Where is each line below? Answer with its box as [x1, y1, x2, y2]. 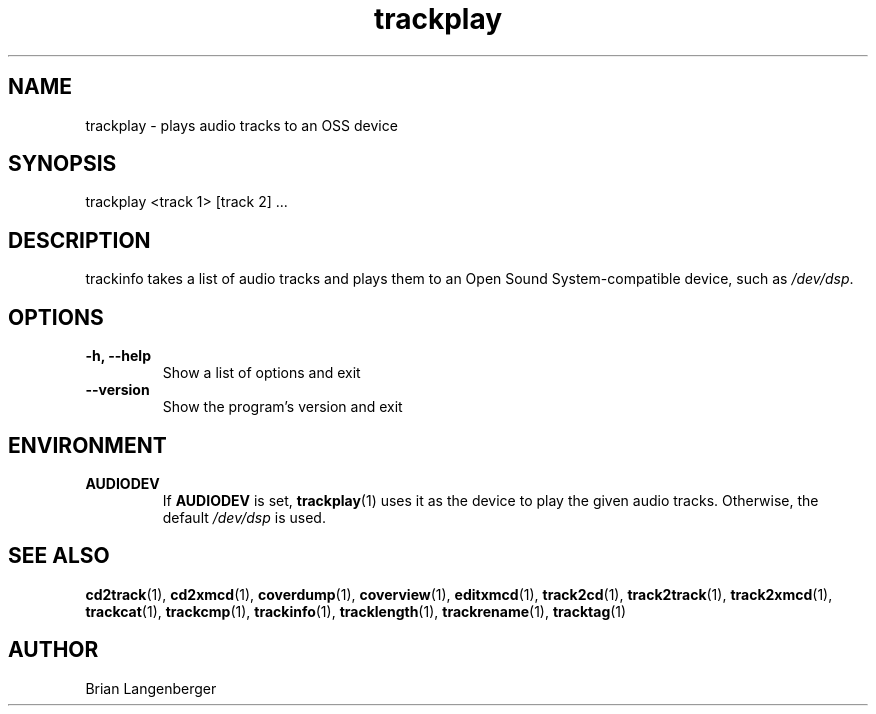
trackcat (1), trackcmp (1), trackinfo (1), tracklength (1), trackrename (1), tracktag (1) [85, 602, 627, 620]
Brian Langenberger [85, 679, 217, 697]
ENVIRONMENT [8, 432, 167, 458]
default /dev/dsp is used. [162, 508, 326, 526]
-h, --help [85, 347, 151, 365]
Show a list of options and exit [162, 364, 361, 382]
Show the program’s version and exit [162, 398, 403, 416]
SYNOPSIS [8, 151, 117, 177]
